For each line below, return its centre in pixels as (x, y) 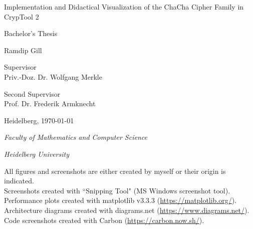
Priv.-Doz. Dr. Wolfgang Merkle (53, 76)
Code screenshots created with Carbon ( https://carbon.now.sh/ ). (104, 220)
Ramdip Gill (23, 50)
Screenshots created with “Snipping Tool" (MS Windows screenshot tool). (117, 190)
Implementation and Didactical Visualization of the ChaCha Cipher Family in (124, 7)
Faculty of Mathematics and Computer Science (76, 137)
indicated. (19, 181)
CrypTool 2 (22, 16)
